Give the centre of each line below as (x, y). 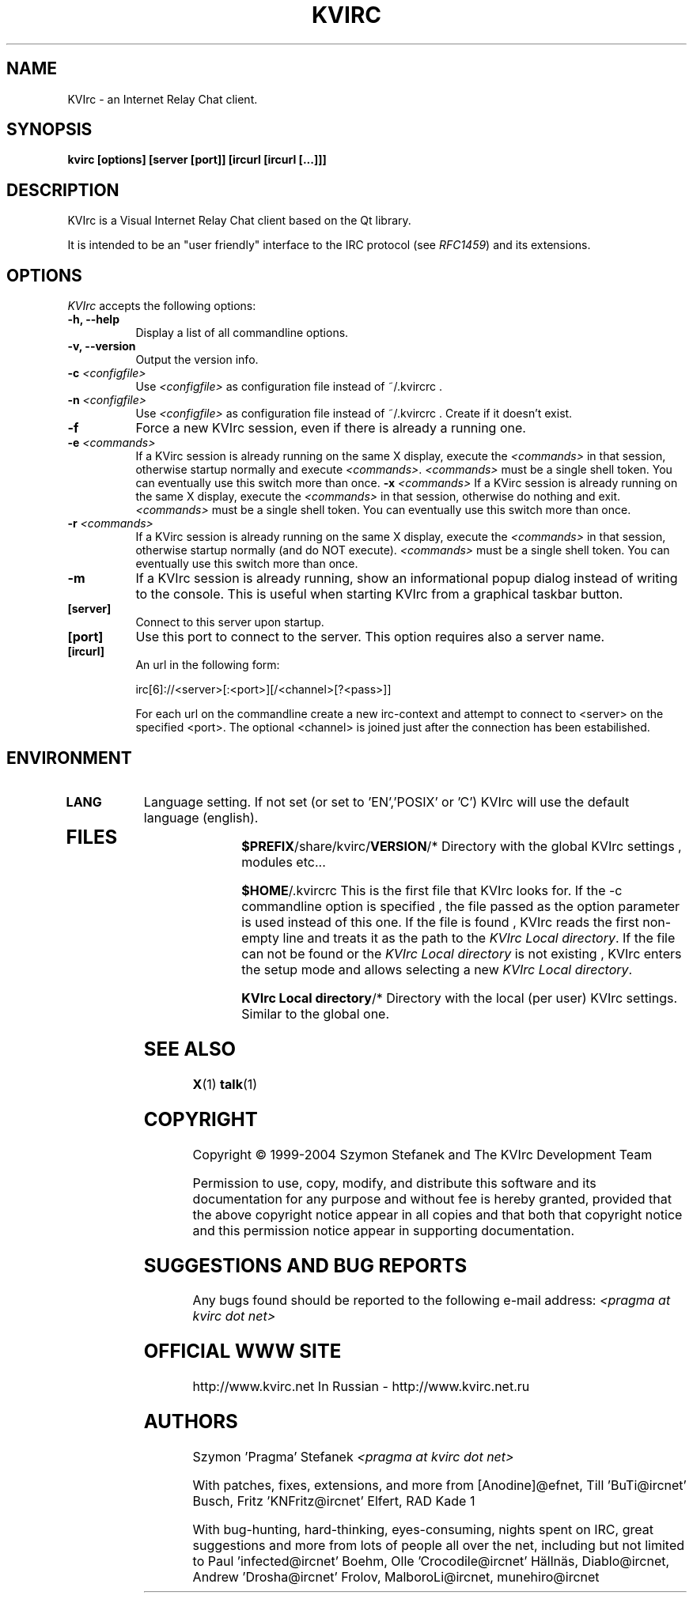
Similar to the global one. (316, 1013)
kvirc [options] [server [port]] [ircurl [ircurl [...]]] (197, 160)
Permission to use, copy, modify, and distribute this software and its (394, 1183)
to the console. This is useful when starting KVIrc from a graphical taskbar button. (379, 594)
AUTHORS (191, 1422)
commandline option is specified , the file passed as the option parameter (461, 906)
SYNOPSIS (49, 130)
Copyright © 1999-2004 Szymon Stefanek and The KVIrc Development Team (422, 1154)
